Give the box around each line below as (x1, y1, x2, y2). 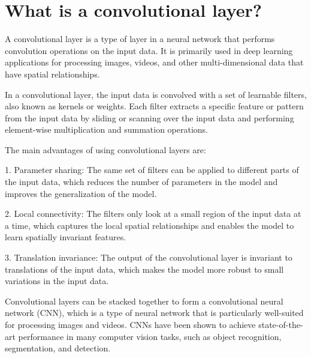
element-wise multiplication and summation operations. (5, 123, 208, 136)
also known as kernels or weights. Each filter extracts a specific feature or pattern (5, 100, 304, 112)
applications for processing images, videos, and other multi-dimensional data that (5, 56, 304, 68)
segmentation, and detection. (5, 342, 111, 354)
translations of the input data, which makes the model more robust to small (5, 262, 284, 275)
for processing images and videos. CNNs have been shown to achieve (5, 318, 256, 330)
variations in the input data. (5, 275, 109, 287)
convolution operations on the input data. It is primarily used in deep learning (5, 44, 293, 56)
